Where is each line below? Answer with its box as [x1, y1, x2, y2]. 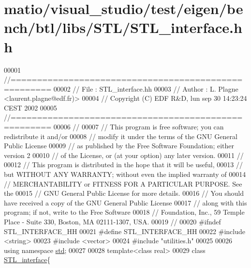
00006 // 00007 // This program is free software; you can [53, 122, 224, 132]
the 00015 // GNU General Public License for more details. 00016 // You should [4, 188, 244, 198]
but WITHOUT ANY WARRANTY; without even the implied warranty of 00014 [4, 169, 246, 179]
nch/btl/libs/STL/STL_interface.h [4, 17, 242, 37]
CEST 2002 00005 [4, 102, 57, 112]
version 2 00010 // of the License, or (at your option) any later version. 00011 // [4, 150, 244, 160]
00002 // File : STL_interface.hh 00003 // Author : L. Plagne [53, 83, 238, 94]
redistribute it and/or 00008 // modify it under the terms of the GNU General [4, 131, 237, 141]
